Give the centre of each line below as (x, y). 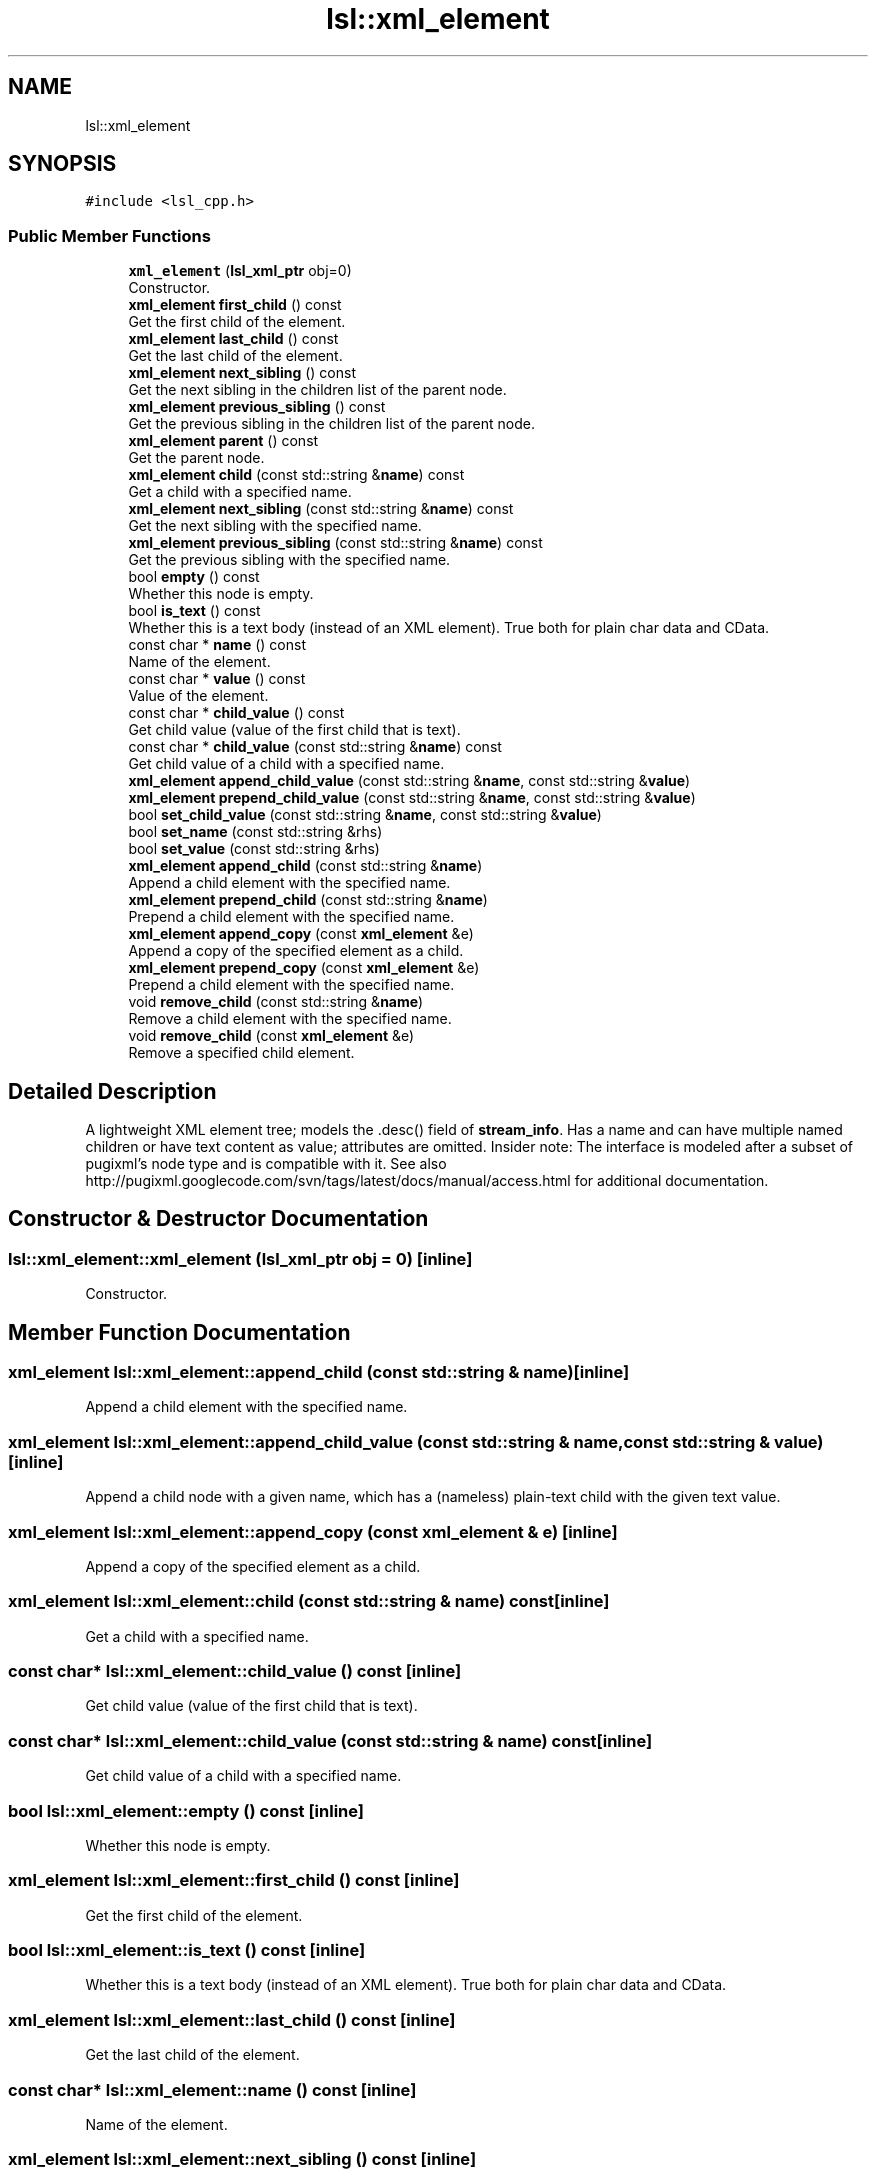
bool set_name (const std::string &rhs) (255, 832)
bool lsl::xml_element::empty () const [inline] (186, 1810)
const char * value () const (217, 679)
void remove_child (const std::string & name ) (276, 1002)
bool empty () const (194, 577)
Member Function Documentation (179, 1332)
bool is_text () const (194, 611)
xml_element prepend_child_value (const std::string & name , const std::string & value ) (412, 798)
